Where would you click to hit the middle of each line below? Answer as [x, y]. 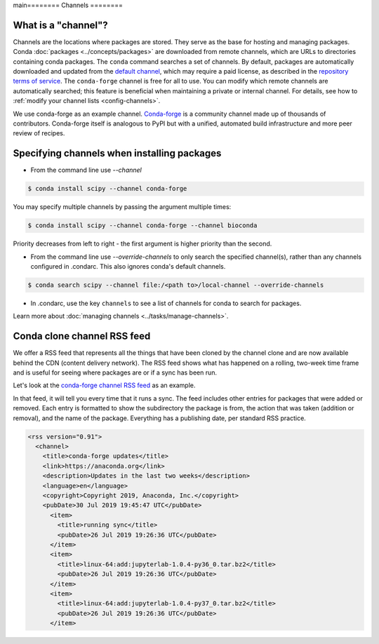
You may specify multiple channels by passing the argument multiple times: [122, 207]
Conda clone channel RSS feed [82, 336]
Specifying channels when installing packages [117, 153]
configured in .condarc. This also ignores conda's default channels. [128, 267]
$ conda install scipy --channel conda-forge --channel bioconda [142, 226]
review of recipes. [39, 133]
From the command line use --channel [86, 170]
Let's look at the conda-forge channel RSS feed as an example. [104, 385]
